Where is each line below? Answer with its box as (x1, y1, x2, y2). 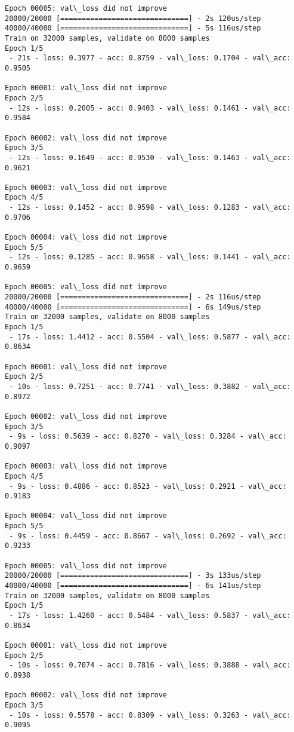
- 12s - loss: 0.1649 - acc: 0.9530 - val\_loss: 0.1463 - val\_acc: (9, 153, 291, 162)
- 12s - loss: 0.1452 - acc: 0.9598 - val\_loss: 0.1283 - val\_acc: (9, 203, 291, 212)
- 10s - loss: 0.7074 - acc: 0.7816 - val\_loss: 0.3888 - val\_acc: (9, 661, 291, 670)
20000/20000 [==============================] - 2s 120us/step (5, 14, 261, 23)
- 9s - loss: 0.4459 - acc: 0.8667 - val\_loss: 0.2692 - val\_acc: (9, 531, 287, 540)
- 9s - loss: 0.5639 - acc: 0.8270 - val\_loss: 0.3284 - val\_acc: (9, 432, 287, 441)
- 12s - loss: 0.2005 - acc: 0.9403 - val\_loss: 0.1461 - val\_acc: (9, 103, 291, 112)
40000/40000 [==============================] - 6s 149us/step (5, 302, 261, 311)
